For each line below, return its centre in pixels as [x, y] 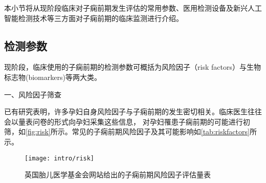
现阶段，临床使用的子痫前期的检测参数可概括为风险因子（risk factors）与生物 [132, 67]
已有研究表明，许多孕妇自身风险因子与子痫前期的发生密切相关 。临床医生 [126, 111]
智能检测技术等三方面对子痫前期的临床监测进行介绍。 [94, 18]
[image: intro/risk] [60, 158]
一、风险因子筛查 [33, 94]
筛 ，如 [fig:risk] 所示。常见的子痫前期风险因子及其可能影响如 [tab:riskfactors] [127, 131]
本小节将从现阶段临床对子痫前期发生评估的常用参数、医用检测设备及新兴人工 [133, 8]
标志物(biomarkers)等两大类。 [53, 77]
